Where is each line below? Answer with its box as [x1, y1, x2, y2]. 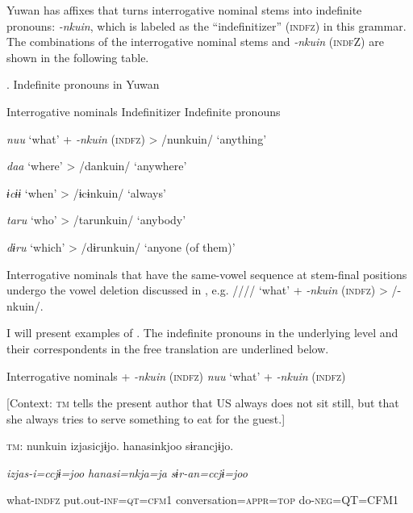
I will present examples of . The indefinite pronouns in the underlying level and [6, 324, 398, 341]
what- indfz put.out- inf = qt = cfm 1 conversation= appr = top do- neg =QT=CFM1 [6, 491, 399, 508]
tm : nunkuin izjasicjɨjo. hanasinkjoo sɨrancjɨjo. [6, 437, 234, 454]
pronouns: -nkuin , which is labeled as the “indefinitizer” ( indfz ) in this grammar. [6, 17, 407, 34]
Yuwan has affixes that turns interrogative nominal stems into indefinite [6, 2, 362, 18]
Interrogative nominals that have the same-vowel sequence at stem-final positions [6, 265, 407, 282]
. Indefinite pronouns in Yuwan [6, 76, 160, 93]
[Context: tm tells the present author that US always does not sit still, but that [6, 394, 399, 411]
